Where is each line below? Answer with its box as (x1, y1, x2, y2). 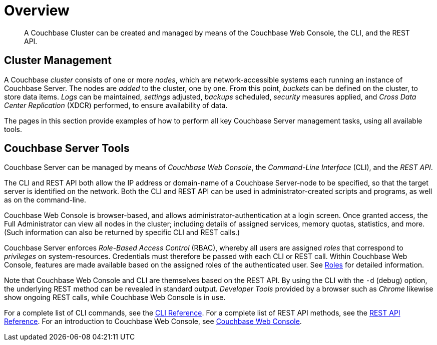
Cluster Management (4, 54, 112, 67)
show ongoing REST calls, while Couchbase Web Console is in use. (4, 293, 226, 302)
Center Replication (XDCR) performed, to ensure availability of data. (4, 100, 228, 109)
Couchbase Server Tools (4, 142, 130, 155)
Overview (4, 2, 70, 19)
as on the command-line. (4, 195, 87, 204)
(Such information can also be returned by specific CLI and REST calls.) (4, 228, 240, 237)
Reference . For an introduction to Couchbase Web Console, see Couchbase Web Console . (4, 317, 302, 326)
